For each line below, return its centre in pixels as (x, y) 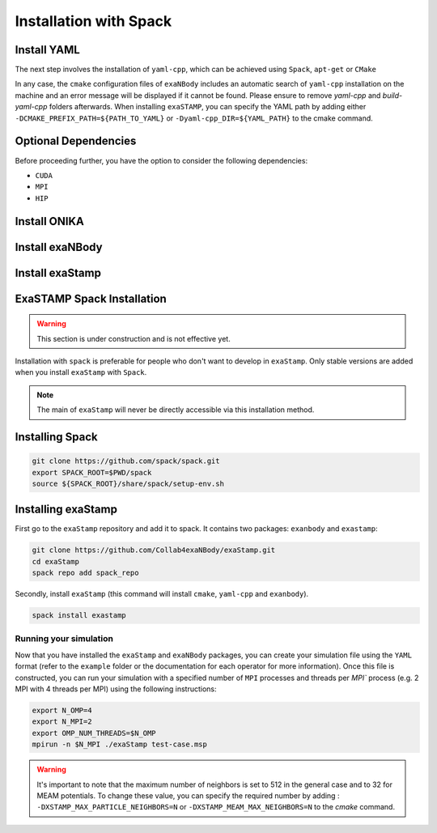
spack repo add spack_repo (85, 573)
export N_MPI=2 (62, 722)
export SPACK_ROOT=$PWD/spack (92, 472)
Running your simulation (64, 639)
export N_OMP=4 (62, 711)
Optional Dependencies (76, 141)
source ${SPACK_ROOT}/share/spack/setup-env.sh (128, 483)
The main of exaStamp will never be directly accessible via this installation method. (176, 410)
